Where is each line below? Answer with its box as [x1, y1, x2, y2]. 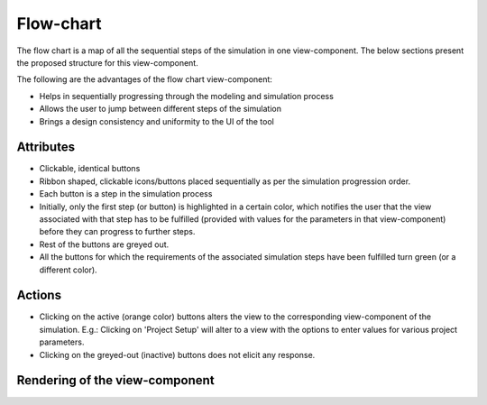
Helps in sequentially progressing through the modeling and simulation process [39, 90, 334, 101]
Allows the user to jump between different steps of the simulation [39, 104, 281, 115]
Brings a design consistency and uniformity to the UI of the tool [39, 115, 274, 126]
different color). [39, 264, 98, 275]
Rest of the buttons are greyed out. [39, 239, 170, 250]
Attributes [16, 140, 76, 155]
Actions [16, 288, 62, 303]
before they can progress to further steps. [39, 226, 196, 237]
